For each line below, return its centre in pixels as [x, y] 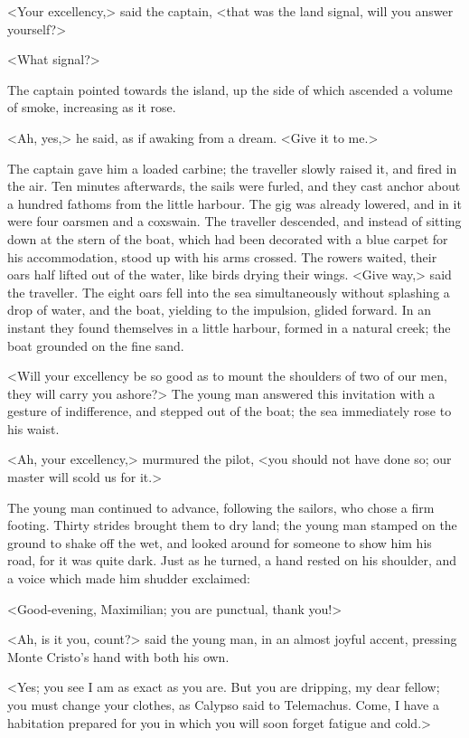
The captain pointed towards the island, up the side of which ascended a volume [230, 89]
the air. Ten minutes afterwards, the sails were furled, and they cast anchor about [234, 186]
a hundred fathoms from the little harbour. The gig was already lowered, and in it [234, 203]
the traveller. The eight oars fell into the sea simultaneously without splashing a [229, 292]
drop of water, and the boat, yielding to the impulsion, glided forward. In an [219, 310]
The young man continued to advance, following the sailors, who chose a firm [221, 507]
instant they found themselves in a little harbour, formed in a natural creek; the [229, 327]
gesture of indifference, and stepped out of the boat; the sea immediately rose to [230, 411]
